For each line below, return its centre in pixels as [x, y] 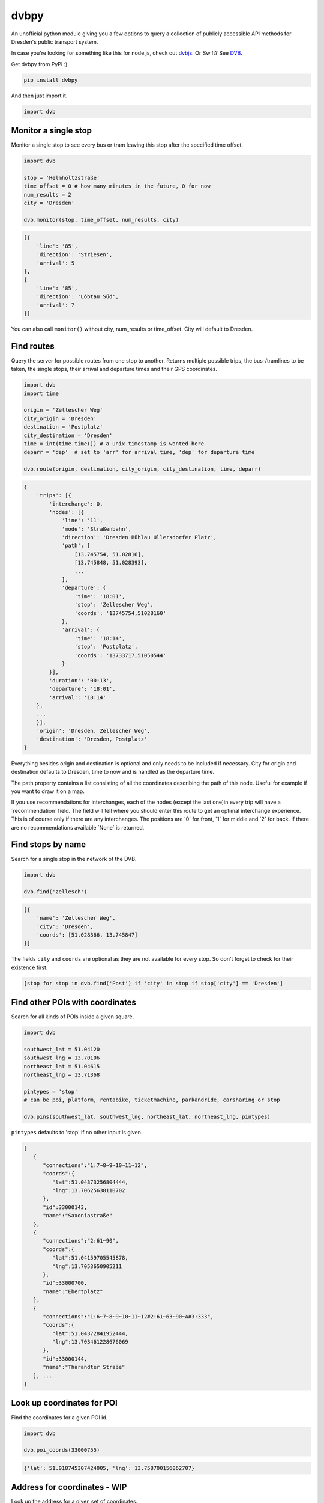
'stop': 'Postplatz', [106, 647]
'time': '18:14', [100, 638]
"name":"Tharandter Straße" [84, 1367]
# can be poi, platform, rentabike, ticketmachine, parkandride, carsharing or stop [152, 1100]
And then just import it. [39, 96]
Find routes [33, 346]
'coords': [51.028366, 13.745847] [87, 935]
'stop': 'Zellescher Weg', [114, 605]
